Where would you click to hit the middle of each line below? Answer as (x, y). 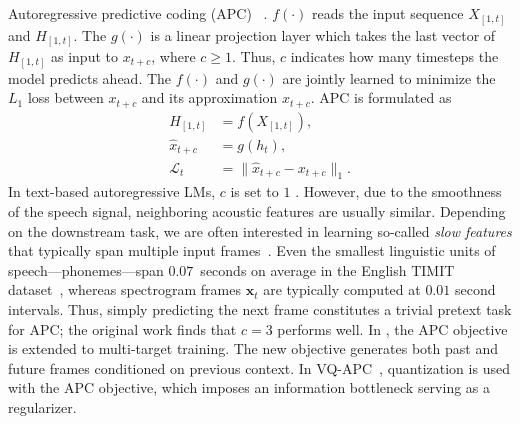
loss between (65, 97)
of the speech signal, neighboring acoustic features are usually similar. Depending (257, 210)
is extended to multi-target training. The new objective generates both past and (253, 348)
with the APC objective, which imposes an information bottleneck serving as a (249, 387)
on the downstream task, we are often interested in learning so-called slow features (260, 230)
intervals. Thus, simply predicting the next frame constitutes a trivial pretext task (260, 308)
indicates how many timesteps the (394, 56)
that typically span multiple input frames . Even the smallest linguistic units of (252, 250)
